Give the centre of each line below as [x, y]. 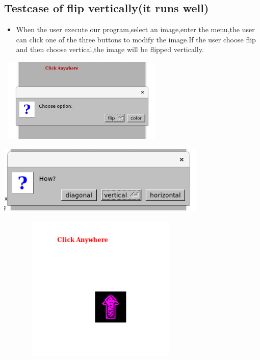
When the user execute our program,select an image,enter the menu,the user [135, 29]
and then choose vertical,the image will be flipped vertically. [110, 49]
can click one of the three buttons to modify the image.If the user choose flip [136, 39]
